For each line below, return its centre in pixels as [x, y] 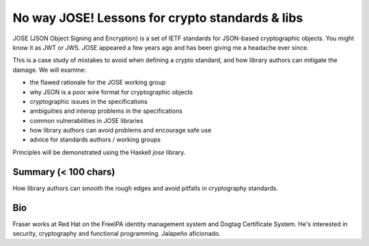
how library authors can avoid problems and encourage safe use [121, 131]
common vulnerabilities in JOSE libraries [86, 120]
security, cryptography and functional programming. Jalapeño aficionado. [117, 234]
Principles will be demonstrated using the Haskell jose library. [99, 152]
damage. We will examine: [50, 70]
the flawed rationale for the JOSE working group [98, 83]
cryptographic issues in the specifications [89, 101]
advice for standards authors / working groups [95, 139]
